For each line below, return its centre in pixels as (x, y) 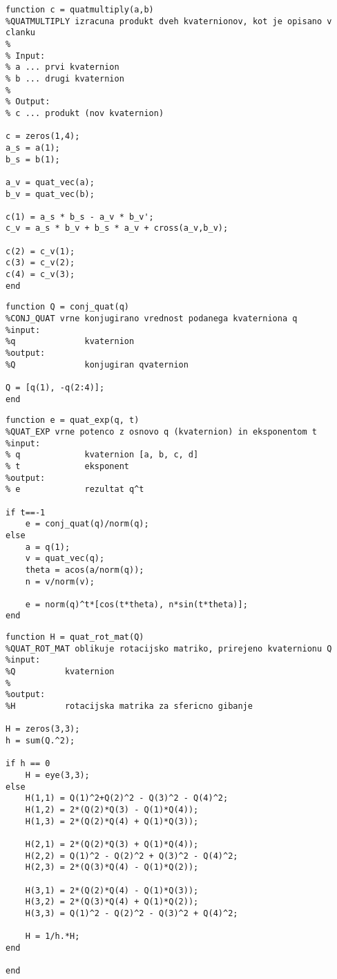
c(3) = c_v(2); (40, 263)
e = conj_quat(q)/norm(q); (87, 524)
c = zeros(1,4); (43, 136)
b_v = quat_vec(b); (50, 194)
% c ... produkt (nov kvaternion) (85, 113)
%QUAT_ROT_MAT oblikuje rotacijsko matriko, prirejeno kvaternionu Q (169, 648)
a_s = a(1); (33, 148)
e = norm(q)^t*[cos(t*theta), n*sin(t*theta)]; (136, 604)
